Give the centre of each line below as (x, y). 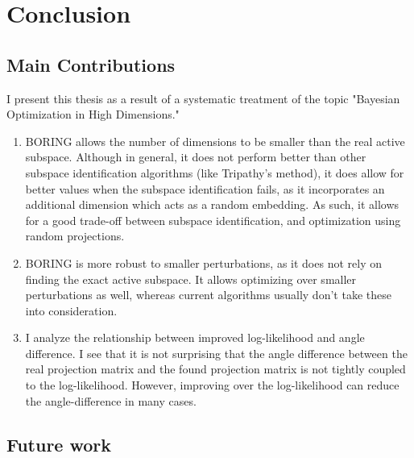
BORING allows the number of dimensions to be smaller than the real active (215, 141)
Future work (59, 444)
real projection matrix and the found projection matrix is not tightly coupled (215, 369)
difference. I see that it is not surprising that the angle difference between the (216, 353)
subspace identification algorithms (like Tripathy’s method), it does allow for (215, 172)
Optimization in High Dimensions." (93, 114)
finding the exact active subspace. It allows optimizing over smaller (191, 279)
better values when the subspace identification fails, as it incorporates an (205, 188)
